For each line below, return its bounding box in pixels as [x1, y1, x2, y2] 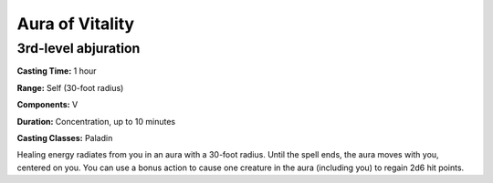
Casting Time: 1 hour [16, 66, 97, 76]
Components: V [16, 99, 79, 110]
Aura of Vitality [16, 14, 135, 34]
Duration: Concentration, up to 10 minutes [16, 116, 176, 127]
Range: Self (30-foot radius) [16, 82, 124, 93]
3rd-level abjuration [16, 40, 141, 56]
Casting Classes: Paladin [16, 132, 113, 143]
